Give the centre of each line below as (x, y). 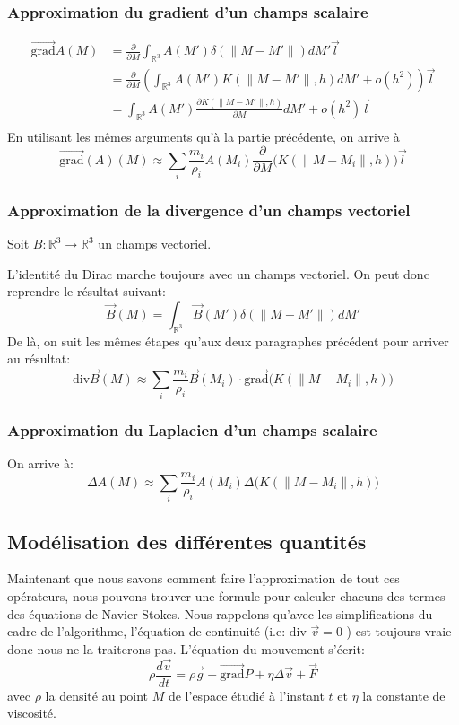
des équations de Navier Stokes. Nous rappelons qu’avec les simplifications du (220, 613)
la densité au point (97, 695)
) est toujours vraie (399, 631)
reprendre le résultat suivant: (87, 291)
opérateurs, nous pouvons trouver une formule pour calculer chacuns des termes (226, 596)
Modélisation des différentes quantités (187, 541)
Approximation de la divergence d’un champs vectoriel (209, 210)
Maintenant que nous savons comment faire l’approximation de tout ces (204, 578)
